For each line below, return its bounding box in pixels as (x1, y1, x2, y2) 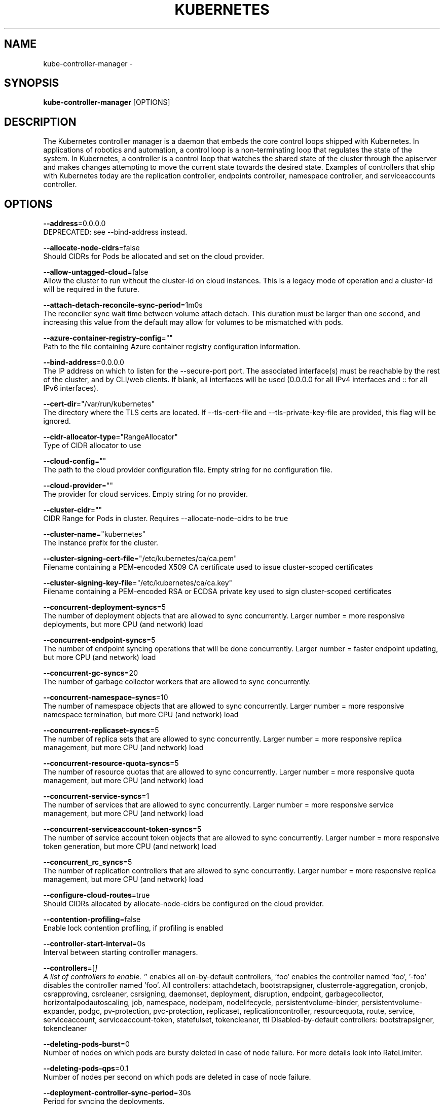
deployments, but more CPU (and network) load (43, 620, 203, 629)
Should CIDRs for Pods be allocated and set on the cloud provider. (43, 252, 265, 261)
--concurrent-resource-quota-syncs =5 (43, 759, 179, 768)
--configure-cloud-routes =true (43, 891, 150, 900)
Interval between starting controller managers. (43, 948, 198, 957)
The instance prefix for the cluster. (43, 538, 159, 547)
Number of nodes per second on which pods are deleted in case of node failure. (43, 1073, 311, 1082)
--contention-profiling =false (43, 915, 141, 924)
